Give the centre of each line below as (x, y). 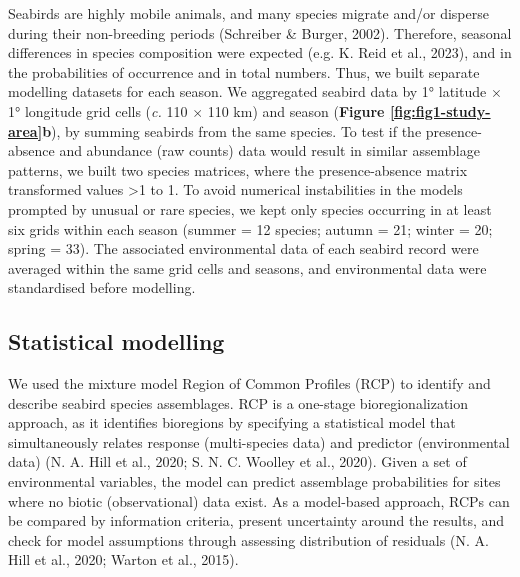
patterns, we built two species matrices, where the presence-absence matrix (238, 169)
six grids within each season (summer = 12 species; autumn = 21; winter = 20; (250, 228)
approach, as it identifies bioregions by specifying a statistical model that (232, 422)
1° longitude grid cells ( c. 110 (98, 110)
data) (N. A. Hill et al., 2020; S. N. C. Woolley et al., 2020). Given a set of (237, 461)
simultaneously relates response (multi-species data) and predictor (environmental (259, 441)
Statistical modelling (116, 341)
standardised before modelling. (102, 287)
